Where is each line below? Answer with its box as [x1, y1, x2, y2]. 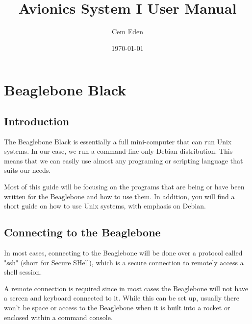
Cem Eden [112, 26, 143, 37]
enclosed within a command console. [4, 312, 113, 322]
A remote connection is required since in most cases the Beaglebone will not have [4, 283, 249, 293]
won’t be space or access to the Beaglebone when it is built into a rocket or [4, 302, 230, 313]
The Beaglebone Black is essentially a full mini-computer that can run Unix [4, 136, 232, 146]
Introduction [4, 113, 70, 128]
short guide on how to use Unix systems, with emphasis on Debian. [4, 201, 206, 211]
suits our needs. [4, 165, 51, 175]
